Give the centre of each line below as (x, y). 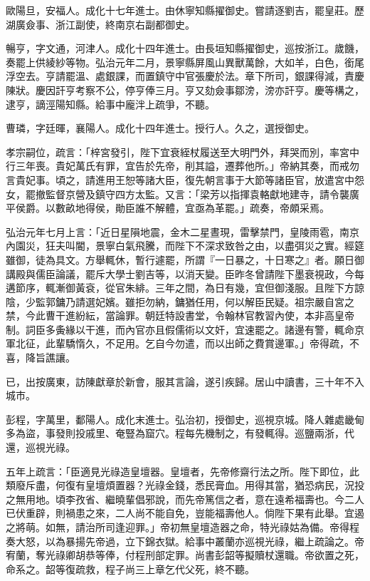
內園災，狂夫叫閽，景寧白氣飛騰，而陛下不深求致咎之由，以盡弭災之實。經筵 (185, 246)
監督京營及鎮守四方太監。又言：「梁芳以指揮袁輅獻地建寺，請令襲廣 (202, 194)
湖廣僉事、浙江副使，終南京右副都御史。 (100, 24)
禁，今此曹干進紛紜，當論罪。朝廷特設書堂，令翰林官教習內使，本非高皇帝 (180, 315)
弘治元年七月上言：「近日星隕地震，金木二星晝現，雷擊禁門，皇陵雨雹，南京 (183, 231)
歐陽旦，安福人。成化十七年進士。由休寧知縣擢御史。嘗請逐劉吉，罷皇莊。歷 (185, 10)
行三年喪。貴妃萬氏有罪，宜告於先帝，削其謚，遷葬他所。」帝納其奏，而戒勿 (183, 166)
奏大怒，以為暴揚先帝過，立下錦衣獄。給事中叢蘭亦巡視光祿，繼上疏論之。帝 (185, 541)
